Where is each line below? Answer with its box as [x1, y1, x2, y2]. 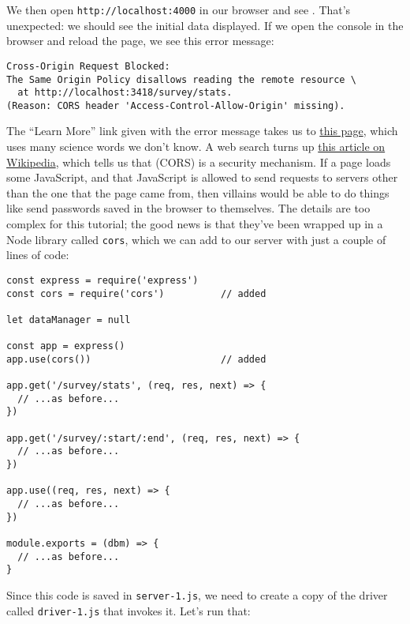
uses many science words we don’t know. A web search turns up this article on [6, 138, 386, 155]
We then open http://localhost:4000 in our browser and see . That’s [6, 2, 351, 17]
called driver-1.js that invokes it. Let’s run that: [6, 602, 251, 618]
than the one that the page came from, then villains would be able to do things [6, 184, 389, 201]
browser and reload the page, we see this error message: [6, 32, 274, 49]
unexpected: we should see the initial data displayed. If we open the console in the [6, 17, 404, 33]
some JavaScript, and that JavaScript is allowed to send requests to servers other [6, 169, 398, 186]
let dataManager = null [6, 314, 131, 325]
